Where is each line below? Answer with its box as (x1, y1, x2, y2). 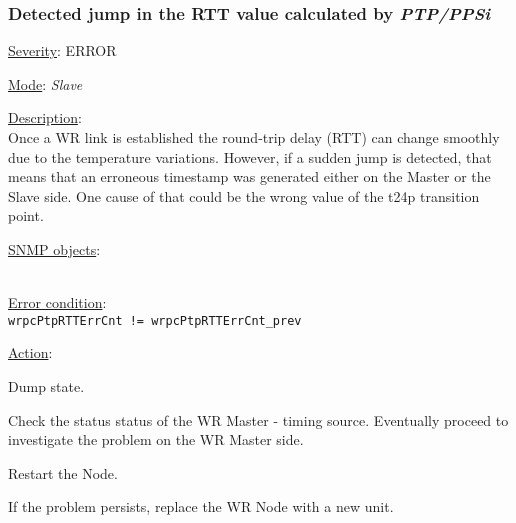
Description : (8, 107, 82, 128)
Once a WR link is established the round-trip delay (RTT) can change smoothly (8, 127, 500, 147)
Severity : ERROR (8, 40, 117, 61)
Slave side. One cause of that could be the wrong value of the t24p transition (8, 185, 480, 206)
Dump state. (8, 376, 85, 396)
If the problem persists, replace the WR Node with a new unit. (8, 496, 394, 517)
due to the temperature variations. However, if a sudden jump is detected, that (8, 146, 492, 167)
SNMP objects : (8, 238, 101, 259)
